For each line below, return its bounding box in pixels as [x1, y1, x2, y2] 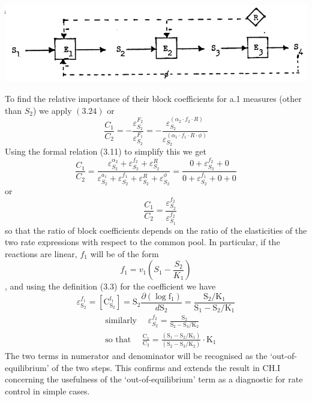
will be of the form [90, 247, 159, 260]
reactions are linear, [5, 247, 77, 260]
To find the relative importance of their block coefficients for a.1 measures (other [5, 92, 302, 105]
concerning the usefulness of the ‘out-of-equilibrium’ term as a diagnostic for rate [5, 373, 303, 385]
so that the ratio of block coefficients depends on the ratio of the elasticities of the [5, 224, 307, 236]
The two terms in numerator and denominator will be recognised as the [5, 349, 268, 362]
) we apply [32, 104, 72, 116]
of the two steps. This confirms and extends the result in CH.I [52, 361, 281, 373]
